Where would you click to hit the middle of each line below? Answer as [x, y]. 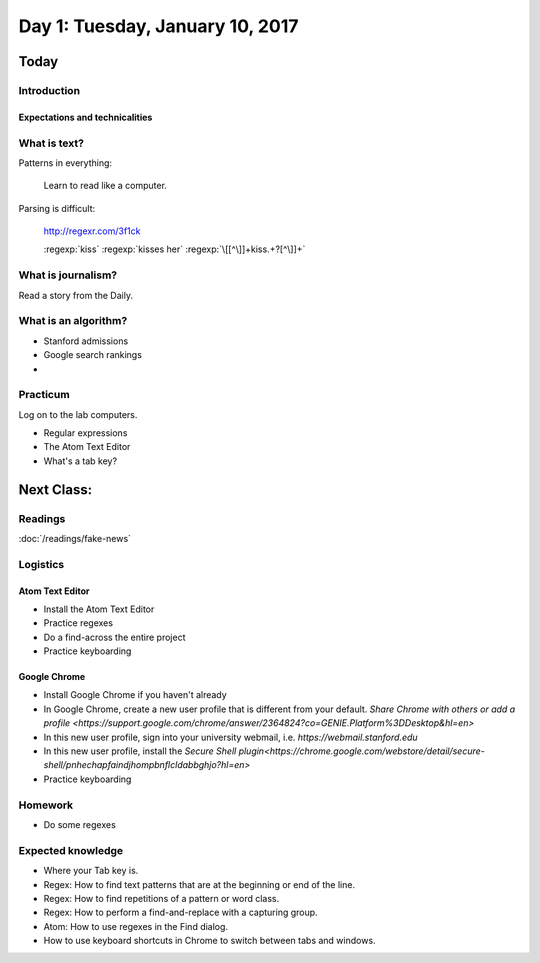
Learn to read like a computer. [105, 186]
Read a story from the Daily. [76, 295]
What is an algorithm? [73, 321]
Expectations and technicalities [85, 117]
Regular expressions [85, 433]
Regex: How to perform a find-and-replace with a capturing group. [181, 912]
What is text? [51, 143]
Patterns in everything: [65, 162]
